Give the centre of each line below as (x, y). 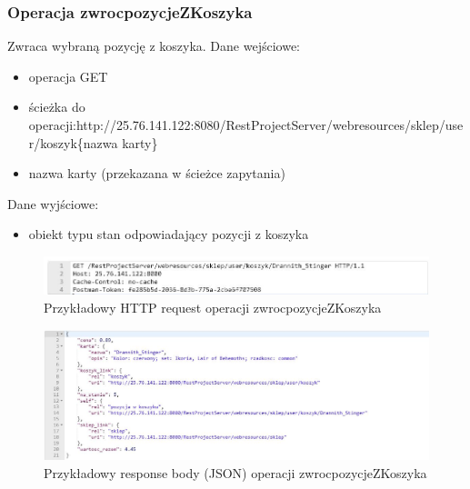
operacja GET (68, 76)
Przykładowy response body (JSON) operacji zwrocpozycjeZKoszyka (235, 472)
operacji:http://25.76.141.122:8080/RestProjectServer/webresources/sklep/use (246, 125)
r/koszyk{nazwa (73, 142)
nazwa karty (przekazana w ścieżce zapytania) (157, 173)
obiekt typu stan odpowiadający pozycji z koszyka (169, 234)
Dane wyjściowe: (53, 203)
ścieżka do (57, 107)
